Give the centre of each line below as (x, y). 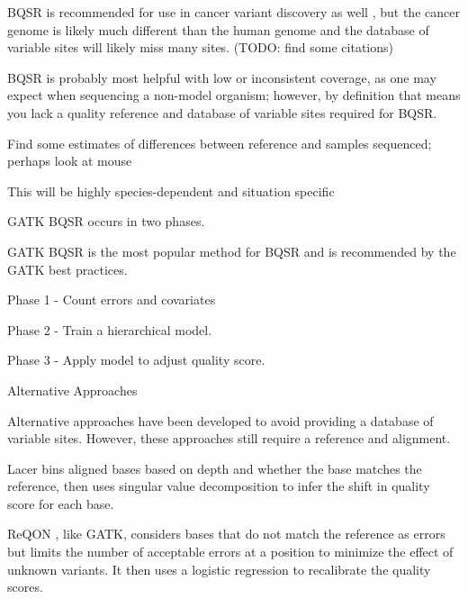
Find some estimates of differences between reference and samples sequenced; (220, 143)
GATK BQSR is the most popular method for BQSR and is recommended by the (232, 251)
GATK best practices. (67, 269)
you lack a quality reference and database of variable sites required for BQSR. (222, 112)
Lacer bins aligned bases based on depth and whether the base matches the (215, 468)
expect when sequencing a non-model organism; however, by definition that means (234, 95)
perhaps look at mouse (70, 161)
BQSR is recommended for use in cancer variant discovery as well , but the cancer (234, 12)
